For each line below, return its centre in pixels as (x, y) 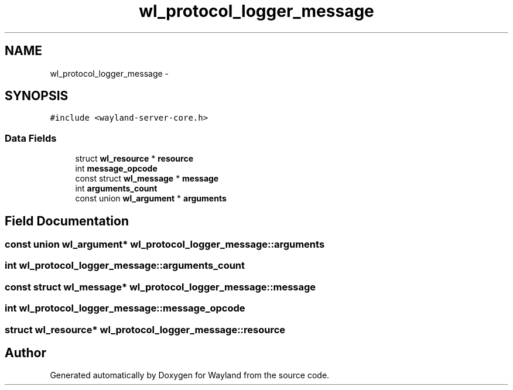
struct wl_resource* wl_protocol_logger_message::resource (145, 329)
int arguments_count (116, 189)
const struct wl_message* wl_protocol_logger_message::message (160, 287)
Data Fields (31, 138)
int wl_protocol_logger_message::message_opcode (125, 308)
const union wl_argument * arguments (151, 199)
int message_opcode (116, 169)
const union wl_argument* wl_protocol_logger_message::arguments (165, 244)
